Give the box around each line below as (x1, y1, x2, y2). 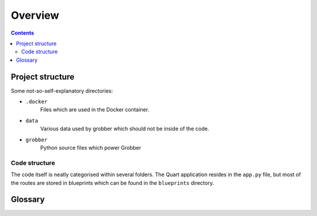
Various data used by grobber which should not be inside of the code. (40, 125, 210, 132)
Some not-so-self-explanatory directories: (11, 87, 113, 94)
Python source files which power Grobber (40, 144, 141, 151)
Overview (11, 9, 59, 22)
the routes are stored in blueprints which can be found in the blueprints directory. (11, 179, 214, 186)
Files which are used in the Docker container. (40, 106, 150, 113)
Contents (11, 29, 35, 36)
